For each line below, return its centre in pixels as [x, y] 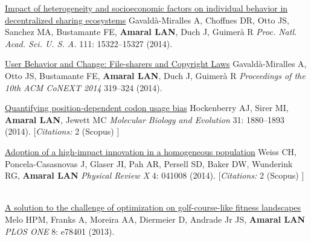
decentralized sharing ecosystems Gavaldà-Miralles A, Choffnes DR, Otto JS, [147, 20]
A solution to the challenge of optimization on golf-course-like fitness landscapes [153, 207]
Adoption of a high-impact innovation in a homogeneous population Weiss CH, [151, 151]
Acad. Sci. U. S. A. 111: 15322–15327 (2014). [89, 43]
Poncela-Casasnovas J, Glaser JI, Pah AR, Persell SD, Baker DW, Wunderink [149, 163]
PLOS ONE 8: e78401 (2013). [60, 231]
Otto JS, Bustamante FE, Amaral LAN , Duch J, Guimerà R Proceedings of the [155, 75]
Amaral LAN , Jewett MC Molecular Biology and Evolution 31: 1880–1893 [145, 119]
